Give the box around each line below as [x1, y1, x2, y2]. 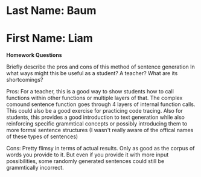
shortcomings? [6, 76, 43, 84]
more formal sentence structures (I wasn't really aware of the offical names [6, 127, 194, 134]
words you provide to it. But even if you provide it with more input [6, 151, 169, 158]
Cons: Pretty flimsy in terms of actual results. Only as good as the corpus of [6, 145, 195, 152]
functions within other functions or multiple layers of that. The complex [6, 95, 183, 102]
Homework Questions [6, 52, 62, 59]
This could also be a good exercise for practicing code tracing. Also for [6, 107, 183, 115]
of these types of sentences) [6, 133, 78, 140]
